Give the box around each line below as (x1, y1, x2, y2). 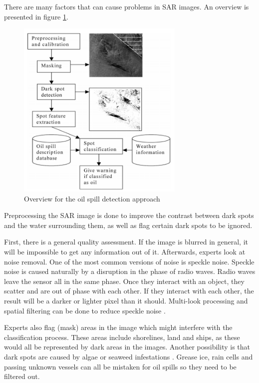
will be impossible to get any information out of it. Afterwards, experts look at (4, 246, 246, 257)
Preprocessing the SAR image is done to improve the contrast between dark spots (4, 210, 254, 220)
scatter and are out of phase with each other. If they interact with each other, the (4, 285, 254, 296)
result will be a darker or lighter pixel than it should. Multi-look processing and (4, 295, 248, 305)
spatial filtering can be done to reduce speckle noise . (4, 305, 166, 315)
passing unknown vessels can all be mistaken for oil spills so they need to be (4, 361, 237, 371)
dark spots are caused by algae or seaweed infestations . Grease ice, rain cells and (4, 351, 253, 361)
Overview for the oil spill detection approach (24, 193, 160, 203)
